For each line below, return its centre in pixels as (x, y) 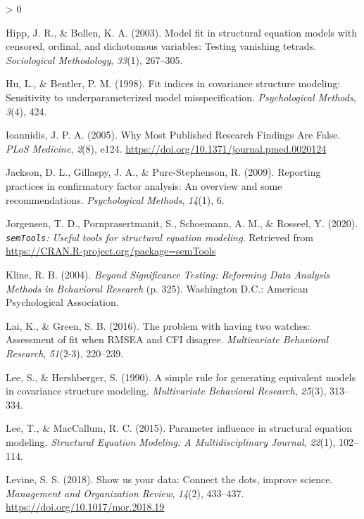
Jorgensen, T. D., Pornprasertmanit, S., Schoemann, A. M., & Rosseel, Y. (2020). (182, 223)
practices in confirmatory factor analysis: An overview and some (144, 185)
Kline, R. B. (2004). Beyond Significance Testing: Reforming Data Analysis (168, 274)
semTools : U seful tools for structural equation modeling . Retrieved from (159, 237)
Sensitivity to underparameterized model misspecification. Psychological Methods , (181, 97)
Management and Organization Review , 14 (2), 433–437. (125, 493)
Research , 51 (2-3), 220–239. (65, 353)
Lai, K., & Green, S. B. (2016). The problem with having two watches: (158, 325)
